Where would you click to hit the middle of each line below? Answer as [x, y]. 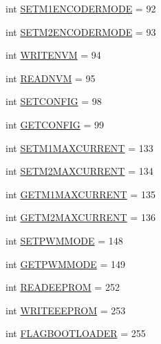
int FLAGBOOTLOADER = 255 [76, 333]
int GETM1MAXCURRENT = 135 [80, 194]
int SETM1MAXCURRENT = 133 [79, 147]
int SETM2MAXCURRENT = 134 [79, 171]
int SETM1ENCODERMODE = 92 [81, 8]
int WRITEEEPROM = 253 [66, 310]
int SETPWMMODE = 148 [64, 240]
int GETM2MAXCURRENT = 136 [80, 217]
